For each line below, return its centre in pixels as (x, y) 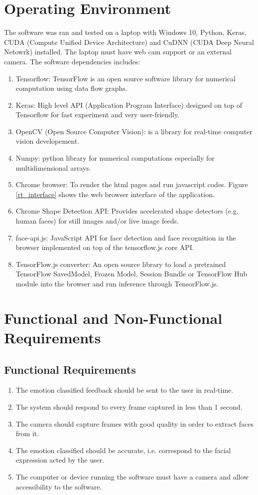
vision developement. (48, 141)
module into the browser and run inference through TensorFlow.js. (117, 283)
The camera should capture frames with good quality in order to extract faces (135, 423)
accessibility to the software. (59, 486)
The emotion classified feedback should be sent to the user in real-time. (125, 390)
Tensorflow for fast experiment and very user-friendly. (98, 115)
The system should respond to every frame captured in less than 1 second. (129, 406)
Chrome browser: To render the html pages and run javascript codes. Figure (132, 184)
